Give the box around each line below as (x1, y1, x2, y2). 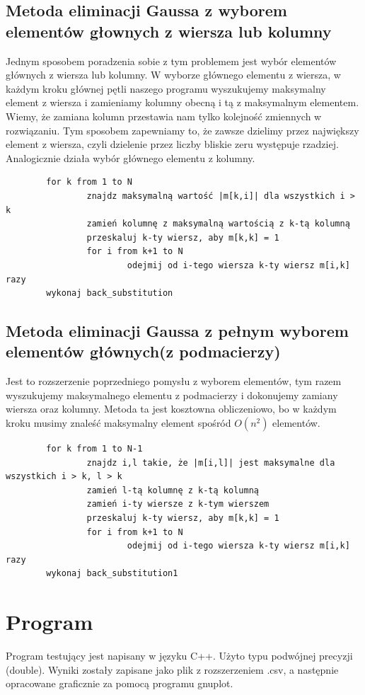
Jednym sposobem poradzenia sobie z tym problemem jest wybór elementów (6, 53, 337, 68)
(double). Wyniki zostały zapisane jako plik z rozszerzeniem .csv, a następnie (6, 662, 339, 677)
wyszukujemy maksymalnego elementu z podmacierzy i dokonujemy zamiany (6, 387, 338, 402)
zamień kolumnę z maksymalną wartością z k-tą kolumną (86, 219, 350, 229)
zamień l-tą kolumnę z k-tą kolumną (86, 485, 259, 495)
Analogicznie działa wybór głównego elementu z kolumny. (6, 150, 255, 165)
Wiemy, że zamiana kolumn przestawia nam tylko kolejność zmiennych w (6, 108, 322, 123)
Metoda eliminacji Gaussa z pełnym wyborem (6, 320, 349, 342)
